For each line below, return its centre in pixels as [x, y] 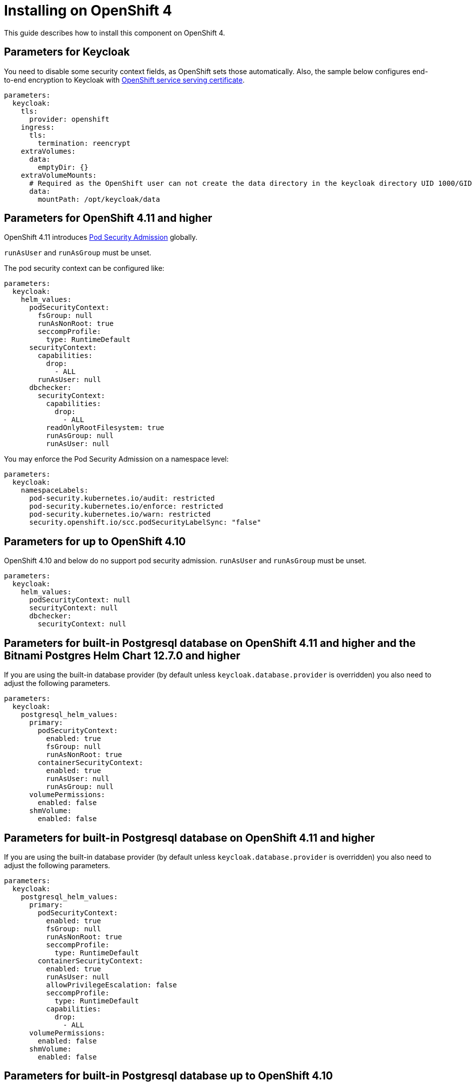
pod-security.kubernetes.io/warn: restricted [120, 514]
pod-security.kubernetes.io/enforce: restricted [126, 506]
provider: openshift [69, 119]
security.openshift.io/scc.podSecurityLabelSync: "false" [145, 522]
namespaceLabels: [54, 490]
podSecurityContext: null [80, 600]
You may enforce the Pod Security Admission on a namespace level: [116, 459]
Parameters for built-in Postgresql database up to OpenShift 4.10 [168, 1076]
